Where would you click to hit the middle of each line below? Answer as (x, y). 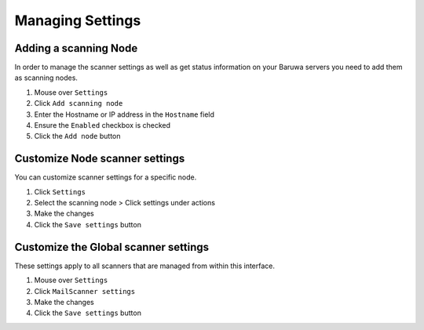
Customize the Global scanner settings (112, 247)
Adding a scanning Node (76, 48)
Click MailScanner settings (85, 291)
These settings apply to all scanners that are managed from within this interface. (144, 266)
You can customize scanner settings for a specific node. (106, 177)
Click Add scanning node (79, 103)
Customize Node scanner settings (100, 159)
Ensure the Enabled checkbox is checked (102, 125)
